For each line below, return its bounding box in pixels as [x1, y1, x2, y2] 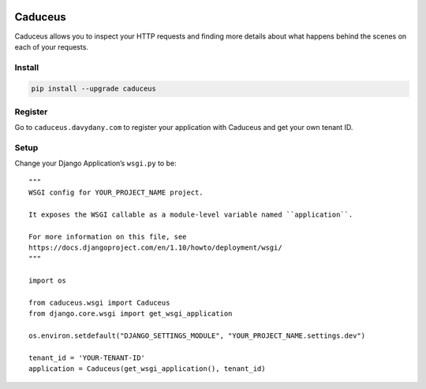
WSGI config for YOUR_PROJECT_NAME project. [28, 188, 204, 197]
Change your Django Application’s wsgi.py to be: [14, 158, 177, 169]
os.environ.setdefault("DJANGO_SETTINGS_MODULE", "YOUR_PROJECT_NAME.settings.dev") [28, 332, 366, 340]
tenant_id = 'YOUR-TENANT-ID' [28, 353, 146, 362]
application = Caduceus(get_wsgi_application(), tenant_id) [28, 365, 266, 373]
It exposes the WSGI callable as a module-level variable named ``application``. [28, 209, 353, 219]
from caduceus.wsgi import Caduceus [28, 298, 170, 307]
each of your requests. [14, 42, 88, 51]
